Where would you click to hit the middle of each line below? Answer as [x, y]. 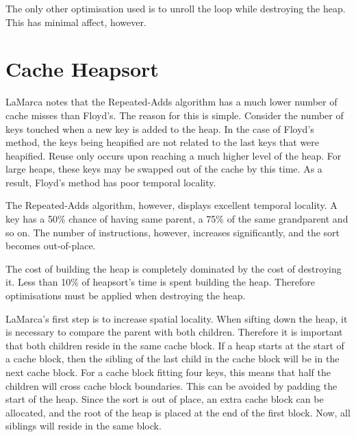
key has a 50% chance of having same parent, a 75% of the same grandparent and [177, 219]
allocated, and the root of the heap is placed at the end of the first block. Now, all [178, 412]
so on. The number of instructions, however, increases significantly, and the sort [173, 232]
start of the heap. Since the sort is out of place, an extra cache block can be [165, 399]
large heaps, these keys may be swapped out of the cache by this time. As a [164, 169]
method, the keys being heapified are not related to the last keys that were [163, 142]
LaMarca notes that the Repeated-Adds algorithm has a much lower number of [171, 102]
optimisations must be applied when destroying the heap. [126, 296]
